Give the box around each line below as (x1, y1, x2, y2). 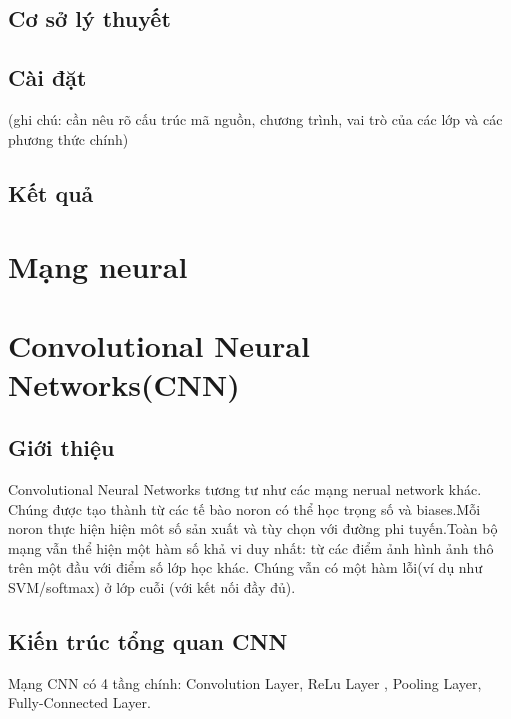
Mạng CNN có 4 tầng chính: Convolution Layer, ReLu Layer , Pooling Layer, (8, 672, 482, 693)
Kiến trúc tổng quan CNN (8, 626, 288, 657)
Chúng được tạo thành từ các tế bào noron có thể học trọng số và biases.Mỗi (8, 498, 481, 519)
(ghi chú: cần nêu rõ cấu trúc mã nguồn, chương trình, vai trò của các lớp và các (8, 108, 503, 129)
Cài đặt (8, 62, 87, 93)
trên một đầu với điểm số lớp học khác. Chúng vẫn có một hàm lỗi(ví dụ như (8, 557, 483, 578)
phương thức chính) (8, 128, 129, 149)
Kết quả (8, 177, 94, 208)
